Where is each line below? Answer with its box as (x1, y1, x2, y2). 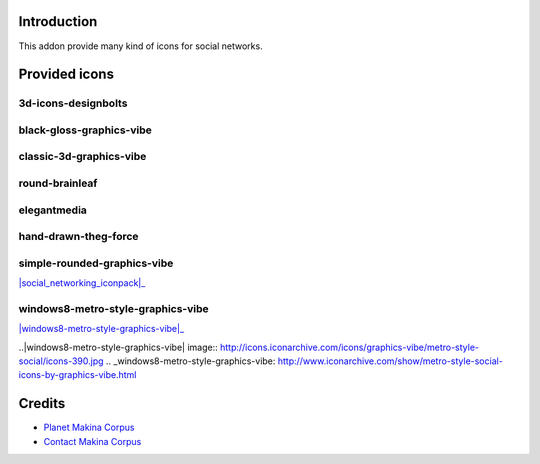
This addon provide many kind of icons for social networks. (18, 40, 264, 52)
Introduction (18, 13, 98, 30)
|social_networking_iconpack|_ (18, 277, 146, 289)
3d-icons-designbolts (18, 96, 128, 110)
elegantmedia (18, 203, 87, 217)
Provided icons (18, 66, 115, 83)
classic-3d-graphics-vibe (18, 150, 147, 164)
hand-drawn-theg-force (18, 230, 139, 244)
